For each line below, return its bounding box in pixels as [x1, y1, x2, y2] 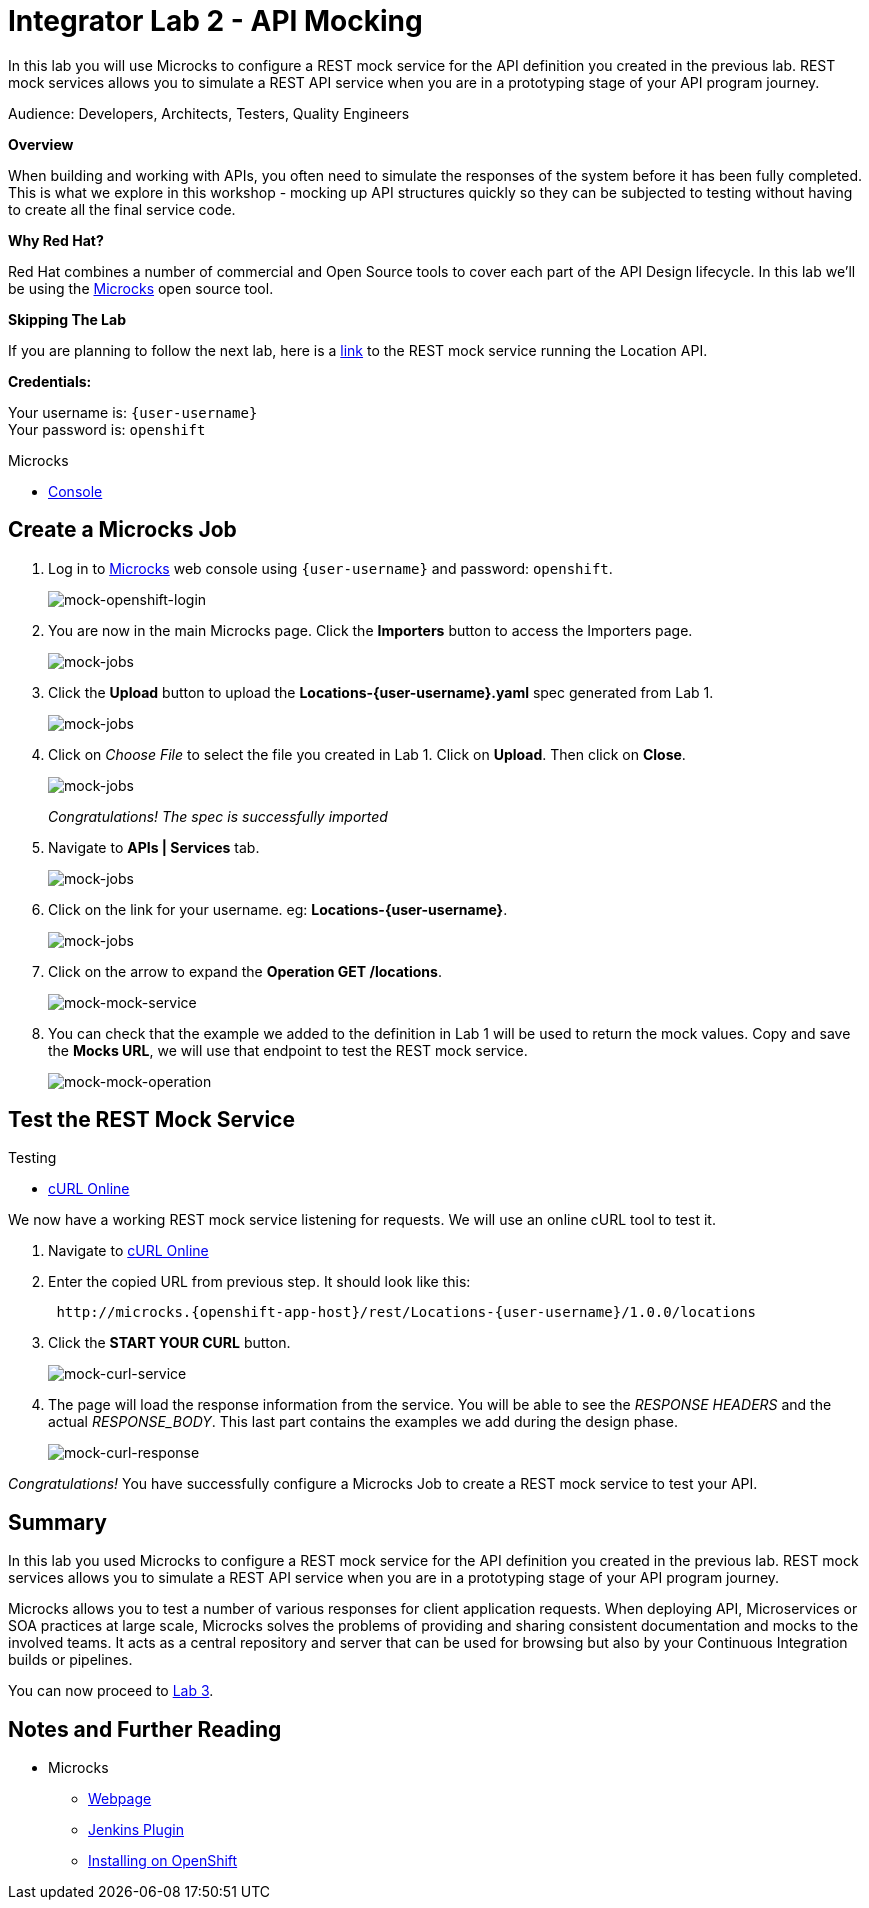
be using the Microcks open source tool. [8, 279, 274, 297]
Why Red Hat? [8, 231, 104, 249]
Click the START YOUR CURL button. [48, 1334, 291, 1352]
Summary [8, 1509, 107, 1535]
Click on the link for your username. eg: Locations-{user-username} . [48, 900, 508, 918]
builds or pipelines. [8, 1651, 133, 1669]
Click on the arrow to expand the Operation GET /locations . [48, 962, 442, 980]
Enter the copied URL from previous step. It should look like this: [48, 1273, 471, 1291]
